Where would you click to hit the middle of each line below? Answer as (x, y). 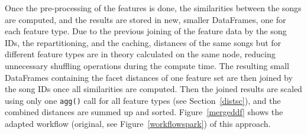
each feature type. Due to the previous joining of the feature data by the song (146, 31)
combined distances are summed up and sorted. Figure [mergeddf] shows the (144, 112)
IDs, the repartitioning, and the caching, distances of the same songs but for (143, 42)
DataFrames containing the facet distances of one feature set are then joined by (149, 77)
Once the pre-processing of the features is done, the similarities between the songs (153, 8)
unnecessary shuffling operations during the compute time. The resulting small (147, 65)
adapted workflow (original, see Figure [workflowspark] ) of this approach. (138, 123)
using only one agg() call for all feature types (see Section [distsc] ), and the (143, 100)
